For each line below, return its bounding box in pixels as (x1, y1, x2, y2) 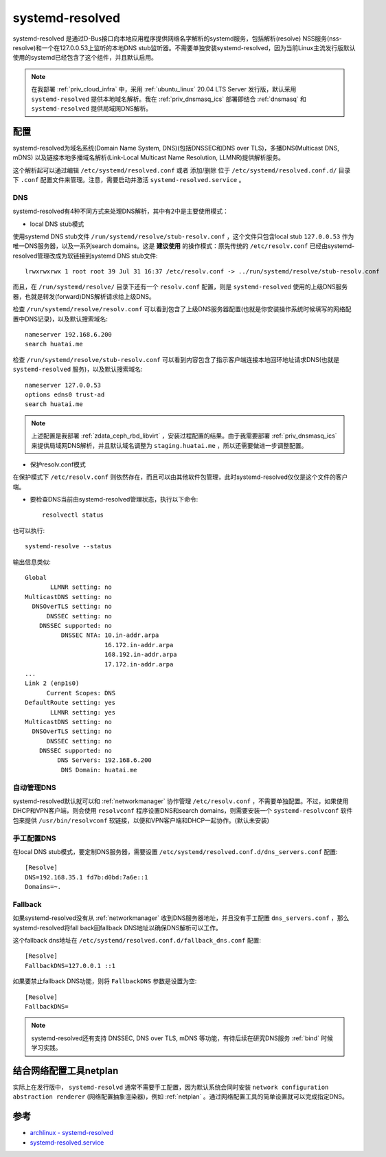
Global (25, 574, 47, 582)
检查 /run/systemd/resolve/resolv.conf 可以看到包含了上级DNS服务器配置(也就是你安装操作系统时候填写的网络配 (12, 305, 352, 313)
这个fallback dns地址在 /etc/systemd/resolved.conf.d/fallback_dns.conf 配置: (12, 936, 261, 945)
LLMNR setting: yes (50, 708, 116, 716)
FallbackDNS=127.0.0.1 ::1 (25, 962, 116, 969)
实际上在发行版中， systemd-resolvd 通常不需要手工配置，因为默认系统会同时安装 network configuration (12, 1083, 329, 1092)
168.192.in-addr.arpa (104, 651, 178, 659)
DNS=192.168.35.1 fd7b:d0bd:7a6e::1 (25, 873, 148, 881)
